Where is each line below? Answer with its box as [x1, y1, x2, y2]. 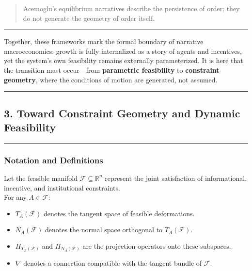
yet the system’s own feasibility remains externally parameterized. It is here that [4, 55, 243, 65]
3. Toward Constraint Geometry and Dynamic [4, 105, 240, 120]
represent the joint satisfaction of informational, [105, 173, 247, 183]
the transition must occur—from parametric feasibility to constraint [4, 64, 220, 75]
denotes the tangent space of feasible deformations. [43, 208, 195, 218]
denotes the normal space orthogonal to [45, 224, 163, 235]
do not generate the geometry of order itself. [23, 13, 155, 23]
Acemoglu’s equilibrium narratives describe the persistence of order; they [23, 3, 240, 13]
